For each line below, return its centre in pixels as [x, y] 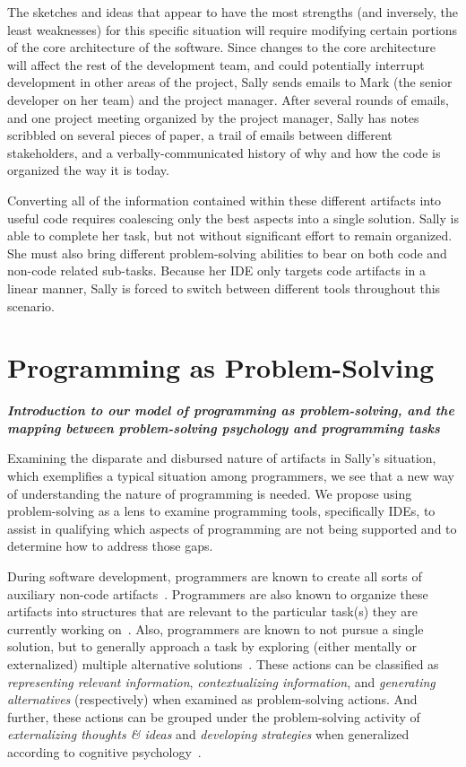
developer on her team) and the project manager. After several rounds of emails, [228, 99]
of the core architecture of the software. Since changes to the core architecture [221, 47]
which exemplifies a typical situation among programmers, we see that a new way [231, 475]
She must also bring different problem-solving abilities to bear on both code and [227, 253]
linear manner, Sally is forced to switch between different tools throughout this [224, 288]
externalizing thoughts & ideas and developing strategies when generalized [208, 734]
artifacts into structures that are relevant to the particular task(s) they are [213, 611]
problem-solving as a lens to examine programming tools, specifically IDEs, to [221, 511]
